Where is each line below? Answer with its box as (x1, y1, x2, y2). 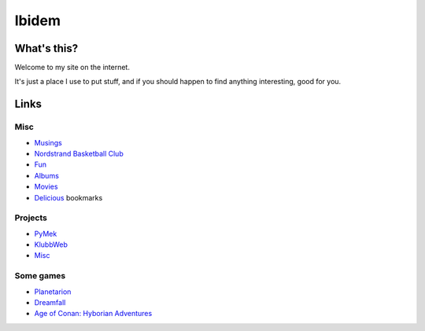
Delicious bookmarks (34, 193, 103, 202)
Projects (14, 212, 47, 223)
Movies (34, 182, 58, 192)
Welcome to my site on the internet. (14, 63, 130, 72)
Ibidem (14, 12, 61, 29)
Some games (14, 270, 66, 281)
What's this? (14, 42, 79, 55)
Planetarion (34, 287, 72, 296)
